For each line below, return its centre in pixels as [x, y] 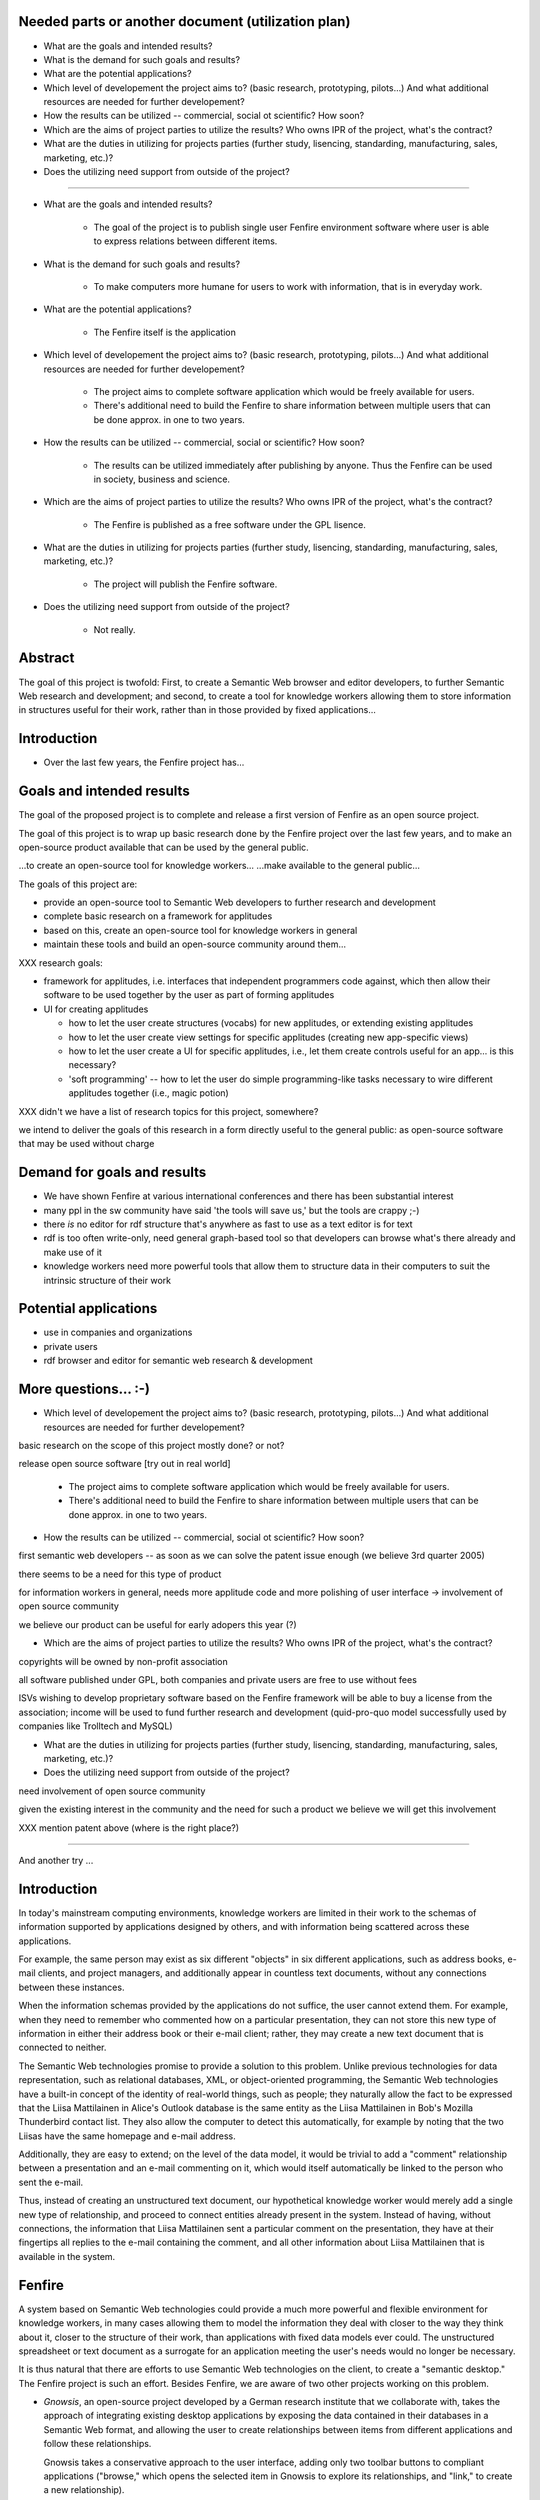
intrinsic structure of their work [107, 1280]
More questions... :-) [84, 1389]
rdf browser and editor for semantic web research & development [178, 1361]
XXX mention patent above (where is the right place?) [129, 1827]
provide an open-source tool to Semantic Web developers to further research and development [240, 902]
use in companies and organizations [118, 1332]
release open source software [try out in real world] [124, 1464]
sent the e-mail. [51, 2182]
